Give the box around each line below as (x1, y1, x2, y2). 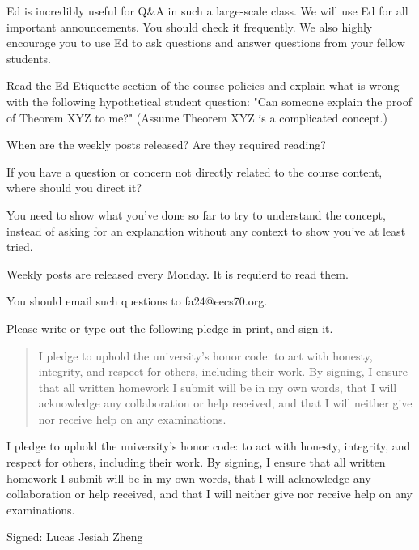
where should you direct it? (6, 179, 142, 196)
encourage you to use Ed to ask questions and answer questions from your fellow (6, 34, 405, 51)
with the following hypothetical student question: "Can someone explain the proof (6, 92, 412, 109)
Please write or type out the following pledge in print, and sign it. (6, 319, 333, 336)
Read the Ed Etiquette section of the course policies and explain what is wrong (6, 77, 400, 94)
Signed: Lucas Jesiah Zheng (6, 528, 143, 545)
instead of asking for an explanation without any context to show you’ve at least (6, 222, 406, 239)
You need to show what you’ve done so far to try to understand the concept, (6, 206, 386, 223)
